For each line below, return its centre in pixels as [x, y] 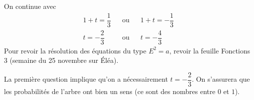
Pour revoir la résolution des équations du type [75, 50]
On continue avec [30, 6]
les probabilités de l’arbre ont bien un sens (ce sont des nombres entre [110, 91]
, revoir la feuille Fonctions [210, 50]
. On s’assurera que [221, 79]
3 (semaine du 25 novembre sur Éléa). [61, 60]
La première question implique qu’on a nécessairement [86, 79]
